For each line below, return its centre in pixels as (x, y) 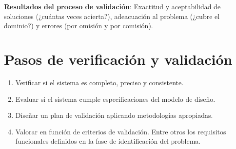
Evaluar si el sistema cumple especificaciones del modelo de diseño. (115, 99)
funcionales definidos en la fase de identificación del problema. (108, 141)
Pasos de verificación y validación (118, 59)
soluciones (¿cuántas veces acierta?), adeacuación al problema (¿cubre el (112, 16)
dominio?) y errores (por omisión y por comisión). (79, 26)
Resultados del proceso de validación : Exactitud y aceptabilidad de (112, 6)
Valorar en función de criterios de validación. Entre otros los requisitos (121, 131)
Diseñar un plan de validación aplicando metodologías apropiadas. (114, 115)
